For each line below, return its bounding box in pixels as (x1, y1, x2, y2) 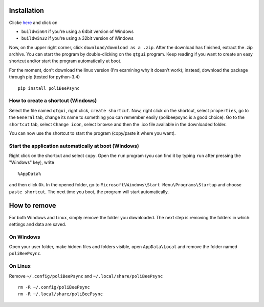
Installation (9, 6, 44, 15)
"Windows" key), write (9, 159, 55, 165)
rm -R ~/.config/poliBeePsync (18, 284, 90, 290)
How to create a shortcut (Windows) (9, 97, 97, 104)
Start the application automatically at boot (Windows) (9, 142, 139, 149)
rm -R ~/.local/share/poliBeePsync (18, 291, 103, 297)
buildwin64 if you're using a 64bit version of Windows (21, 28, 134, 34)
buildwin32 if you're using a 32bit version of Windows (21, 35, 134, 41)
